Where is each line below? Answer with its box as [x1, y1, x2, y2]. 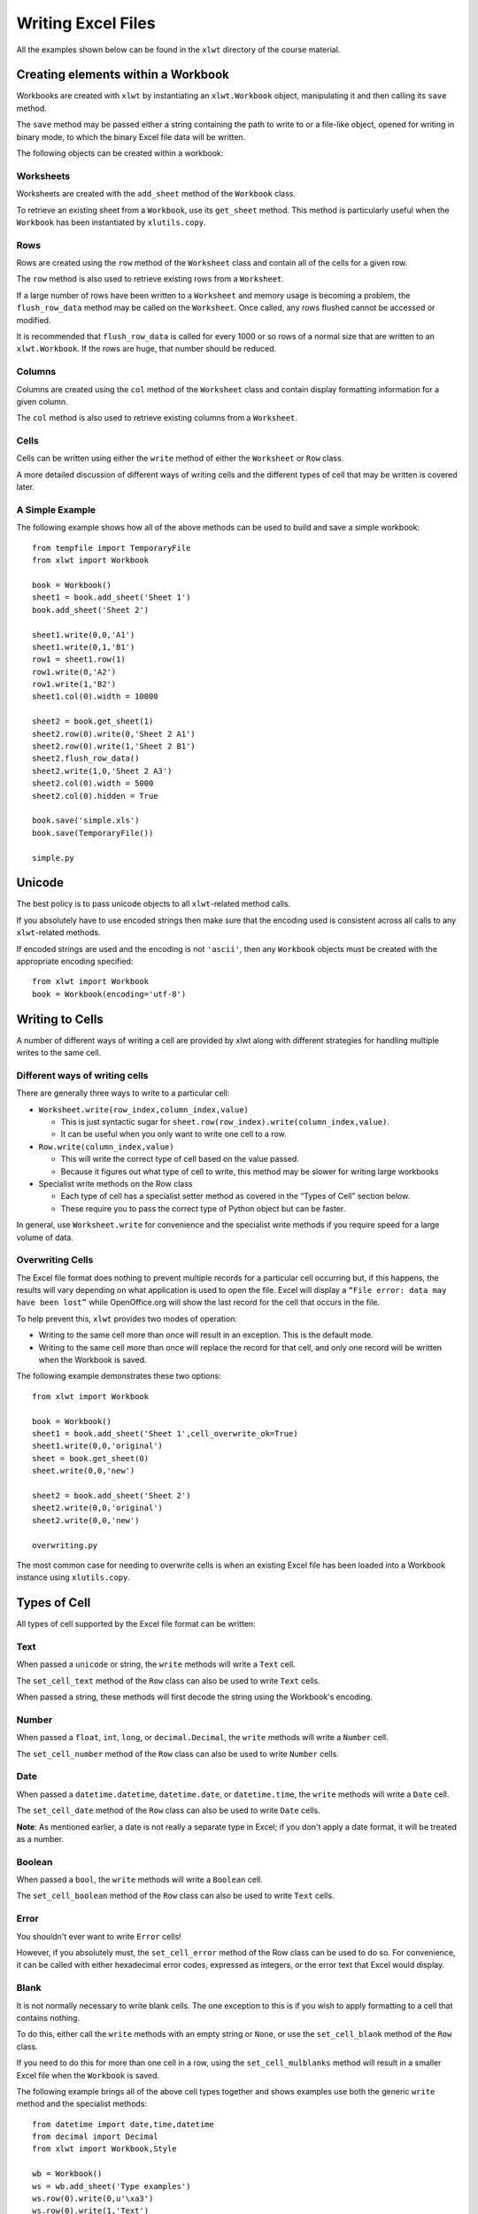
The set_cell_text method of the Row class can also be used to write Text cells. [16, 1675, 320, 1686]
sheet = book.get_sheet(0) [32, 1453, 150, 1463]
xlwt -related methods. [16, 927, 101, 938]
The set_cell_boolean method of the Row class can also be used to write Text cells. [16, 1891, 335, 1901]
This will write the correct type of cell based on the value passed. [60, 1154, 300, 1165]
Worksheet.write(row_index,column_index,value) [38, 1104, 250, 1115]
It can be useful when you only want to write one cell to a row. [60, 1129, 287, 1140]
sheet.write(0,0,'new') [32, 1466, 135, 1476]
